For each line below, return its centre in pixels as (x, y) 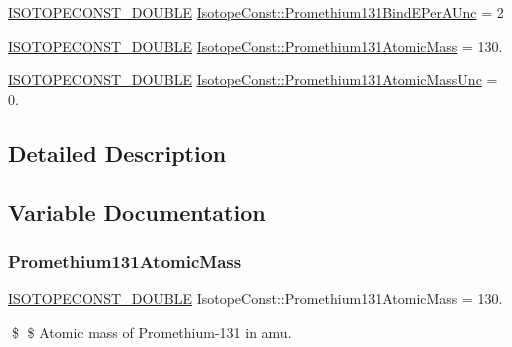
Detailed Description (117, 152)
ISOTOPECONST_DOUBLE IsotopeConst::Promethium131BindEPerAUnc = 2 (256, 12)
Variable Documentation (137, 211)
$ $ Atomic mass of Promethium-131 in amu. (151, 331)
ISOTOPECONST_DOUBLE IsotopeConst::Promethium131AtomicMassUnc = (253, 79)
